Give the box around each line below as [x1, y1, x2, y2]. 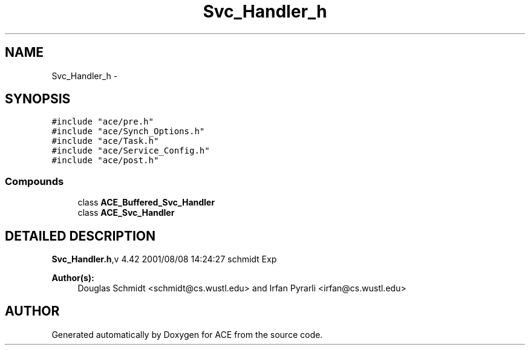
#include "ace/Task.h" [51, 136, 159, 146]
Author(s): [51, 273, 94, 284]
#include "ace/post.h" [51, 155, 159, 166]
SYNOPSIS [5, 91, 71, 107]
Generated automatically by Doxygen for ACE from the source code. [51, 329, 323, 340]
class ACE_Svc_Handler [77, 207, 175, 218]
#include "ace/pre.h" [51, 117, 154, 127]
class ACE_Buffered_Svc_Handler [77, 197, 215, 208]
